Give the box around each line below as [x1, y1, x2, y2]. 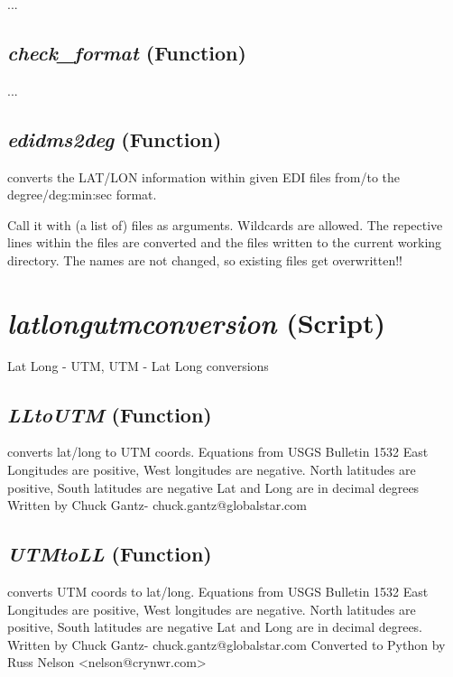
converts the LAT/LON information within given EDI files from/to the [7, 167, 401, 186]
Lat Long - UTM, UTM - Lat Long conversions [7, 356, 269, 375]
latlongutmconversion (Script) [7, 303, 385, 341]
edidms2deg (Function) [7, 125, 222, 153]
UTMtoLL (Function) [7, 540, 212, 568]
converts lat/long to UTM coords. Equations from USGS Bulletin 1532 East [7, 442, 429, 461]
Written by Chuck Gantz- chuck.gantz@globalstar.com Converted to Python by [7, 635, 446, 654]
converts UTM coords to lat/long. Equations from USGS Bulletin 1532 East [7, 582, 429, 601]
